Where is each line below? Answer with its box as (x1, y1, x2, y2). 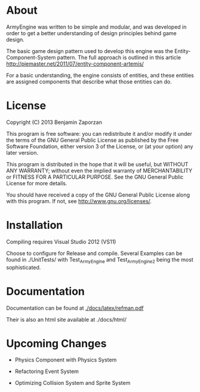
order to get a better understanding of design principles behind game (6, 29, 177, 36)
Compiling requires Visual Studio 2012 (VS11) (6, 238, 116, 245)
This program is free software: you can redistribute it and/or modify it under (6, 130, 192, 137)
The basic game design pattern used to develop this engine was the (6, 47, 173, 54)
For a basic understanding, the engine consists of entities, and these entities (6, 71, 194, 79)
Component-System (6, 54, 56, 61)
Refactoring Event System (14, 368, 79, 375)
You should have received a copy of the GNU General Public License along (6, 191, 190, 198)
